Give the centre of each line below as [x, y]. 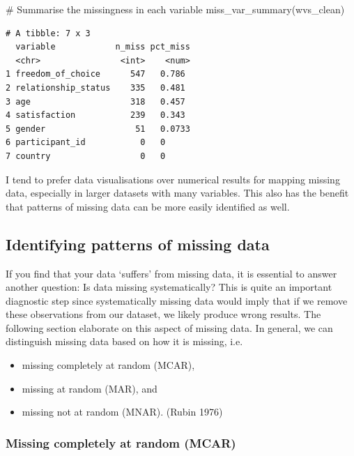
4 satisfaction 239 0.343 [95, 115]
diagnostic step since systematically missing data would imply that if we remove [177, 300]
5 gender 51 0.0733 [98, 129]
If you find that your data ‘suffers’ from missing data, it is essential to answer [171, 273]
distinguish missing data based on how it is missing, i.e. [124, 341]
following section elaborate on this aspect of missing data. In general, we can [169, 327]
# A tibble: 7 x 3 [48, 33]
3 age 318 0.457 [95, 101]
